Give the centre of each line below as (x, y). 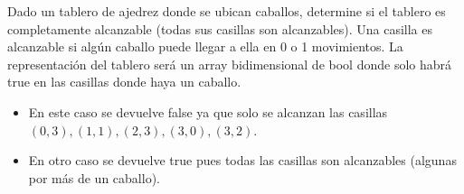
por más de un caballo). (94, 177)
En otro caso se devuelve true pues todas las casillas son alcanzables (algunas (242, 160)
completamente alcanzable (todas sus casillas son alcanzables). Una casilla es (220, 28)
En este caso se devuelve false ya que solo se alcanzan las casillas (208, 111)
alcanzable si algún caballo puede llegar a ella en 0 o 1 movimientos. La (205, 46)
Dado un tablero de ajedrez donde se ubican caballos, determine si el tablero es (227, 11)
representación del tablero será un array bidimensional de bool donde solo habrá (230, 64)
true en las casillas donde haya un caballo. (124, 82)
